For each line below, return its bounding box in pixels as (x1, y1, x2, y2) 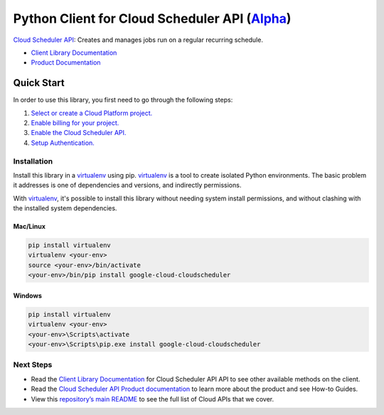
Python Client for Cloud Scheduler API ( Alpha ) (13, 11, 292, 26)
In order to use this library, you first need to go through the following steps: (13, 96, 233, 104)
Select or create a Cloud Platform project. (31, 109, 153, 117)
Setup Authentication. (31, 139, 95, 147)
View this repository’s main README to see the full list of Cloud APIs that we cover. (31, 394, 274, 403)
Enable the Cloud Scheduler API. (31, 129, 127, 137)
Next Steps (13, 360, 53, 370)
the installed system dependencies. (13, 204, 117, 212)
